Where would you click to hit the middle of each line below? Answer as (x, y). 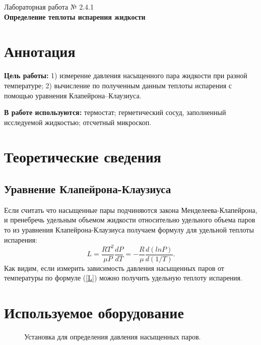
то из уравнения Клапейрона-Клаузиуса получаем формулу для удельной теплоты (129, 230)
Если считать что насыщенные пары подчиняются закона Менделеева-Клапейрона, (131, 210)
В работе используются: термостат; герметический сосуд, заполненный (115, 112)
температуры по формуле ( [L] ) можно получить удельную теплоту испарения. (123, 278)
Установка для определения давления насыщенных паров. (113, 337)
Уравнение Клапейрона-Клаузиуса (88, 189)
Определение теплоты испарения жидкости (75, 16)
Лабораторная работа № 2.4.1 (49, 7)
